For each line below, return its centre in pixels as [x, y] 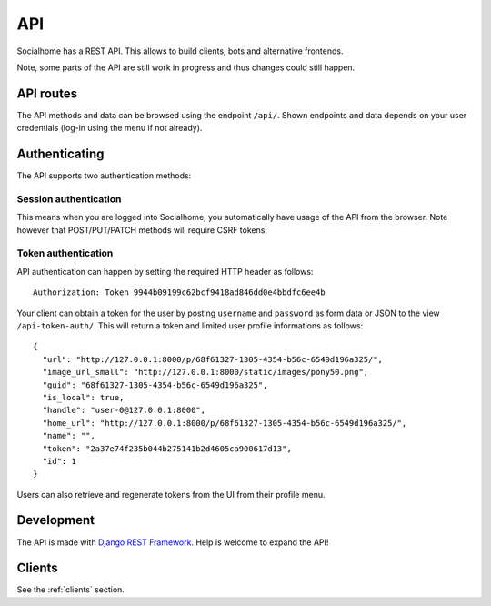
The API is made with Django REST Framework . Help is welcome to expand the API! [173, 542]
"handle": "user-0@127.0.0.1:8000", [124, 410]
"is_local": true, [83, 397]
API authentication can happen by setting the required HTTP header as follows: [165, 271]
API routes [47, 93]
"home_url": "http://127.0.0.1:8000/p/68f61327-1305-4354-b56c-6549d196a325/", [225, 423]
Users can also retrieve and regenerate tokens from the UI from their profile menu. [171, 494]
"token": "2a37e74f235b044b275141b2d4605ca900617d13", [167, 449]
